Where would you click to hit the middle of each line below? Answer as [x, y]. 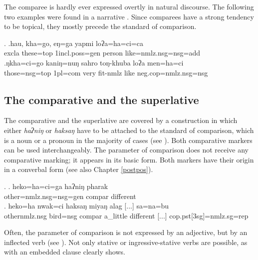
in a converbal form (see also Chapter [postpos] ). [79, 169]
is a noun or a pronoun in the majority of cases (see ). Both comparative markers [128, 140]
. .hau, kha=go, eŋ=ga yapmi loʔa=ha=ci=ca [74, 43]
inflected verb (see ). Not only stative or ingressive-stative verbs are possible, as [126, 242]
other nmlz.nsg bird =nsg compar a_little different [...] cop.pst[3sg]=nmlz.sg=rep [126, 215]
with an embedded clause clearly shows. [65, 252]
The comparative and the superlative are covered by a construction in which [121, 120]
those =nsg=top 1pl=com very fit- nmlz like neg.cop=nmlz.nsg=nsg [106, 72]
